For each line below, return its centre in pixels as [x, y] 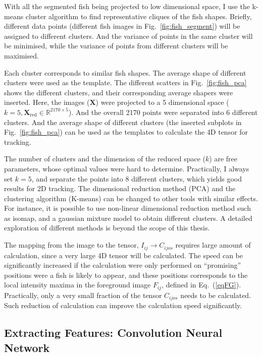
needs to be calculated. [216, 295]
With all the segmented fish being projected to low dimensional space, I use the [127, 6]
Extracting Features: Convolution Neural [113, 333]
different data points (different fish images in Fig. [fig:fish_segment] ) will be [122, 26]
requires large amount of [213, 245]
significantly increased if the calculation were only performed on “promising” [123, 265]
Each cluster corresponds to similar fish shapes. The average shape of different [125, 72]
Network [27, 347]
